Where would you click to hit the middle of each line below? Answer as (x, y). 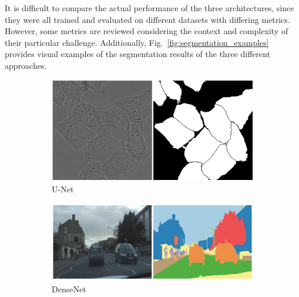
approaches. (26, 65)
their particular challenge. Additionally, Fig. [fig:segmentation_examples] (137, 42)
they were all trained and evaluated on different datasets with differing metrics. (147, 19)
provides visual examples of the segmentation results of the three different (138, 54)
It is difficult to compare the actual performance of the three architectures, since (149, 8)
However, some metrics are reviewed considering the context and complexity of (147, 31)
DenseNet (69, 289)
